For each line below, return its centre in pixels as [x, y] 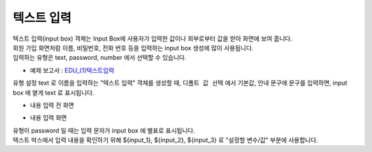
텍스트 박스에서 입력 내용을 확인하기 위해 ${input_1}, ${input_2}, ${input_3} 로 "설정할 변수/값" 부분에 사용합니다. [165, 140]
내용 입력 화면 [49, 118]
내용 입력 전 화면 [52, 105]
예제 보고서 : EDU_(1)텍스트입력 [72, 70]
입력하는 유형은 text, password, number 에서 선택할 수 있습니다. [100, 58]
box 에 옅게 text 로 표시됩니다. [53, 92]
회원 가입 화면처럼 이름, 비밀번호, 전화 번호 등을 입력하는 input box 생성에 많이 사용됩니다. [133, 47]
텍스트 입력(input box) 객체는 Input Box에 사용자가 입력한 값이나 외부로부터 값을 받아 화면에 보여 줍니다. [153, 39]
